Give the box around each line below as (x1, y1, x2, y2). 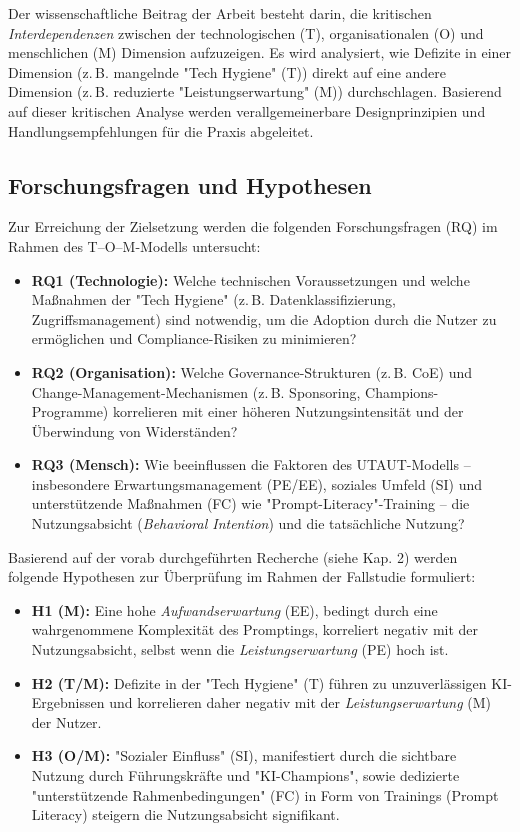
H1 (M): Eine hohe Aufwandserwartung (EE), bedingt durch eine (31, 599, 438, 620)
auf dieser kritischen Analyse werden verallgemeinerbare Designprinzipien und (8, 100, 486, 121)
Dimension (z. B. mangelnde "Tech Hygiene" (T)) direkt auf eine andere (8, 61, 446, 82)
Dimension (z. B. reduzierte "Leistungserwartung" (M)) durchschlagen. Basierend (8, 81, 502, 102)
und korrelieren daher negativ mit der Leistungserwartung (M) (109, 692, 492, 713)
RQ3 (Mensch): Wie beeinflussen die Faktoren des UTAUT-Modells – (31, 454, 471, 475)
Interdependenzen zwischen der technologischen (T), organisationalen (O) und (8, 22, 484, 43)
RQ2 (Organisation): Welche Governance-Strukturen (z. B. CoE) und (31, 361, 473, 382)
